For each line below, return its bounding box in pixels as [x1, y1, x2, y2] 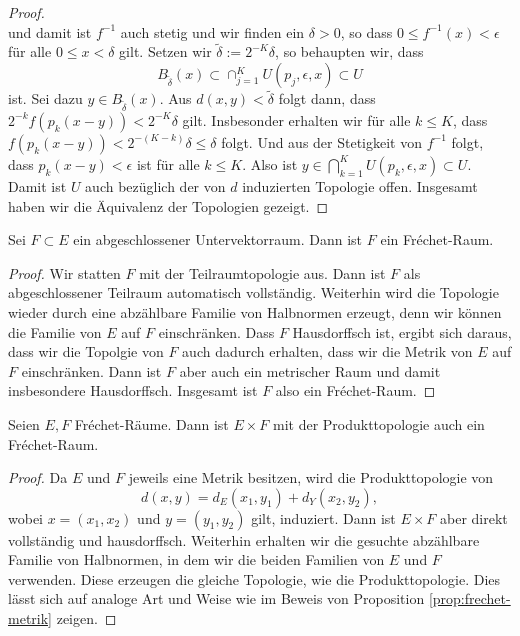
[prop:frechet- [428, 588, 511, 609]
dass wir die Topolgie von [8, 341, 164, 362]
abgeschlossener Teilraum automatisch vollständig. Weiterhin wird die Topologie [8, 282, 499, 303]
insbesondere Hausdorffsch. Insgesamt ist [8, 380, 258, 401]
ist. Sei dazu [8, 88, 83, 109]
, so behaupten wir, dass [275, 41, 424, 62]
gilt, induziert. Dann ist [251, 507, 396, 528]
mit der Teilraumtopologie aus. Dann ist [139, 262, 386, 283]
